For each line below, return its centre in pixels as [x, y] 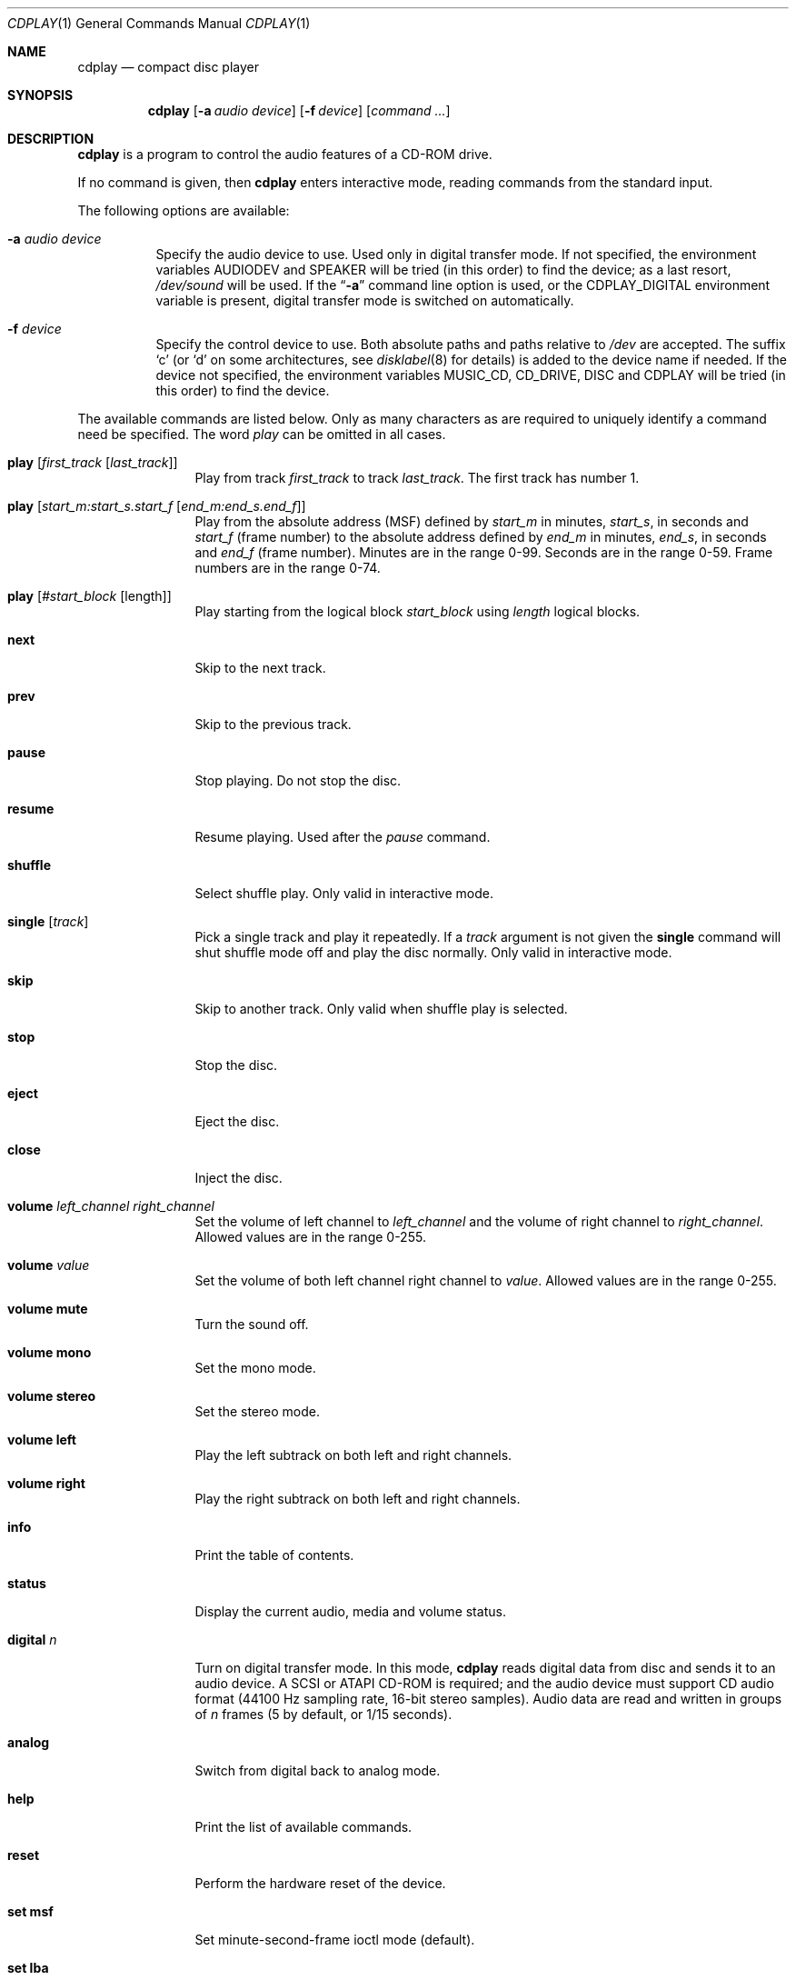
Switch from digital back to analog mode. [318, 1770]
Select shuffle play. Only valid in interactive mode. [344, 893]
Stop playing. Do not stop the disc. [298, 780]
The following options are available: [184, 210]
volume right [46, 1483]
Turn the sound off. [252, 1324]
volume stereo [52, 1396]
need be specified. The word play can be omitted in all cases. [262, 434]
